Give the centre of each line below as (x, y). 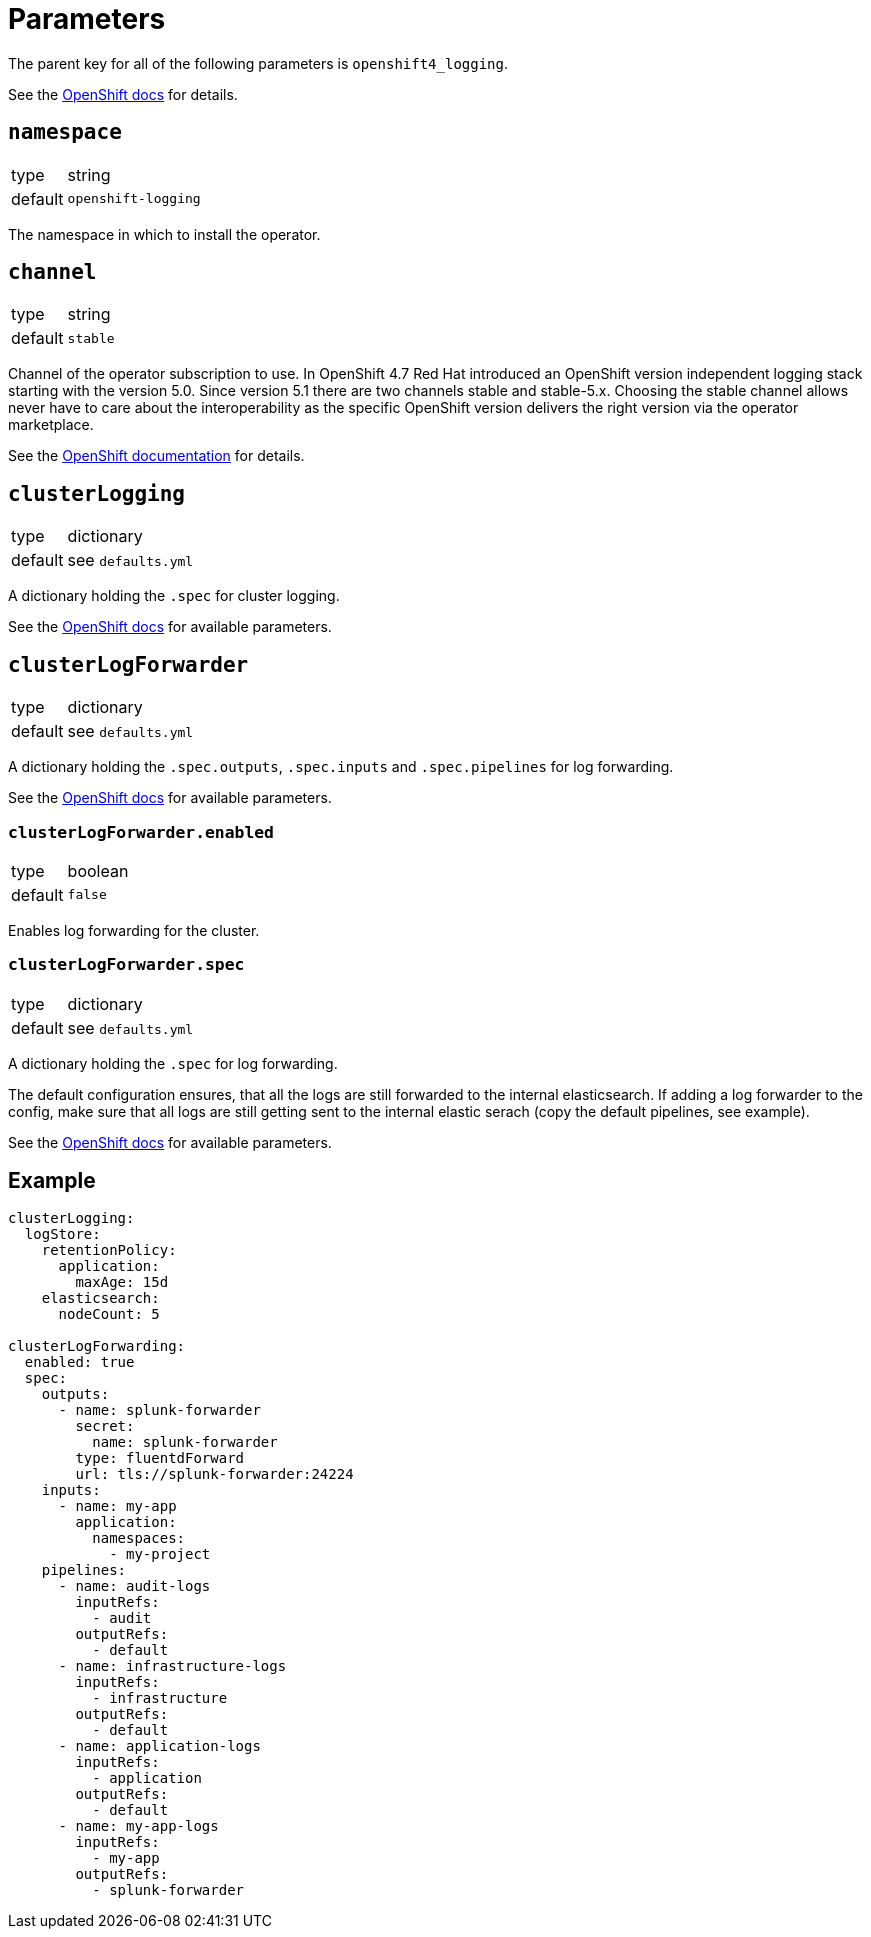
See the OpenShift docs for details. (123, 94)
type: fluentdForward (160, 1458)
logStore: (62, 1234)
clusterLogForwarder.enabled (141, 832)
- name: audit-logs (134, 1586)
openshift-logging (134, 199)
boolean (98, 870)
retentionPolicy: (109, 1250)
